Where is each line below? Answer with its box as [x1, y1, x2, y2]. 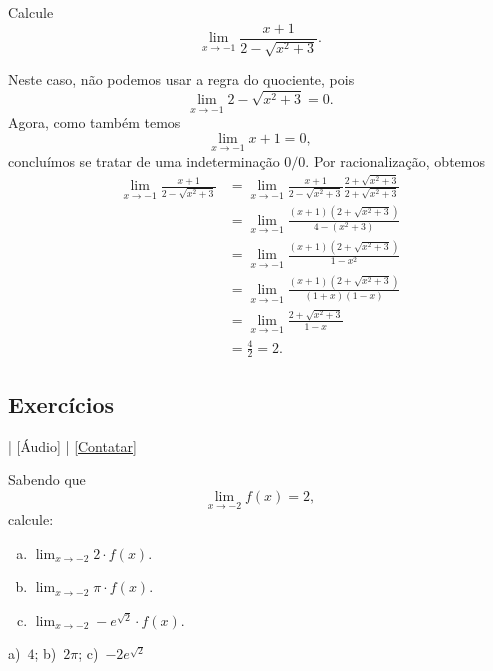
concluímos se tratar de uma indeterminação [8, 150, 280, 171]
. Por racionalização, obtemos [305, 150, 485, 171]
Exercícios [8, 388, 115, 419]
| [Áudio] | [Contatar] [8, 435, 137, 456]
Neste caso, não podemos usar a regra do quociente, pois [8, 69, 355, 90]
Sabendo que [8, 469, 86, 490]
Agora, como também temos [8, 112, 181, 133]
